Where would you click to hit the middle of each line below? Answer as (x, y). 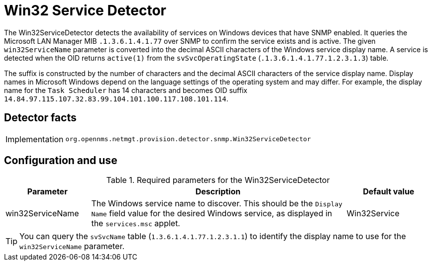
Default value (389, 192)
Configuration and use (61, 161)
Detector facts (40, 118)
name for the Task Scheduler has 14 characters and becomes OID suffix (126, 90)
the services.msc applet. (136, 223)
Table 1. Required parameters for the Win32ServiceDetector (218, 180)
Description (218, 192)
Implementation (35, 139)
